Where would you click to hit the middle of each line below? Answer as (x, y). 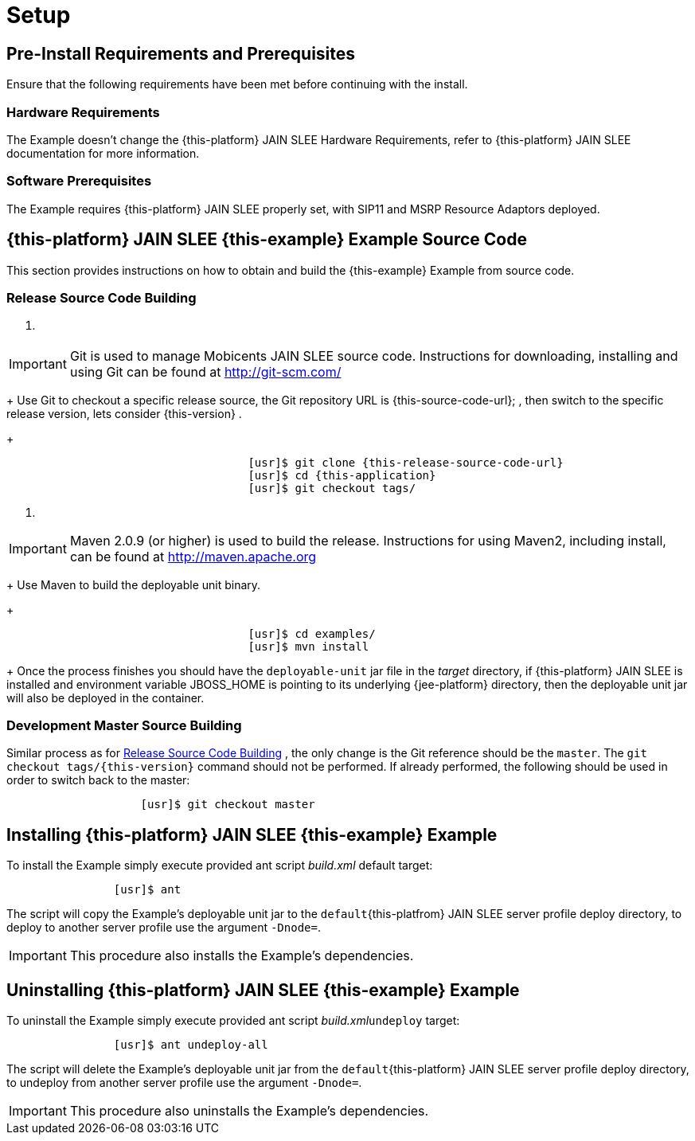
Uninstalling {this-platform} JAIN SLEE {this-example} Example (263, 990)
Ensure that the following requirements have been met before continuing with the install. (237, 84)
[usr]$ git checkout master (228, 805)
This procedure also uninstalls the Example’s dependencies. (249, 1111)
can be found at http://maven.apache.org (193, 556)
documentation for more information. (103, 153)
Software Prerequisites (79, 181)
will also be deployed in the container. (105, 697)
